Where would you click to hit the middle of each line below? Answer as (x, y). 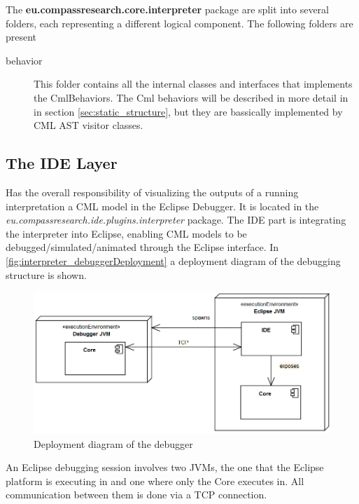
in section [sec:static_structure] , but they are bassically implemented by (188, 111)
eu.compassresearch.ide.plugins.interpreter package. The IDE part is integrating (176, 220)
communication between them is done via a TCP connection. (136, 495)
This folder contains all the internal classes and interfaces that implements (193, 84)
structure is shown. (46, 274)
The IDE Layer (62, 163)
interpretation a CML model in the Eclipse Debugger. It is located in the (162, 206)
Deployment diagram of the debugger (113, 443)
